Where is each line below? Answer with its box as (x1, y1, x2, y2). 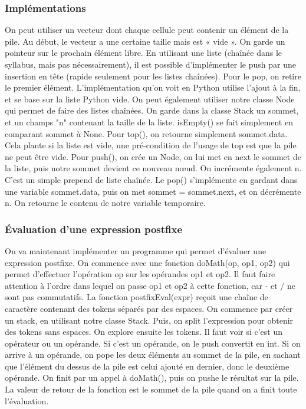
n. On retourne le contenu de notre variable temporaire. (5, 197, 206, 209)
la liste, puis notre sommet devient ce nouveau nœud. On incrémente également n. (5, 162, 302, 174)
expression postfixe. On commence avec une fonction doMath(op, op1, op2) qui (5, 256, 290, 268)
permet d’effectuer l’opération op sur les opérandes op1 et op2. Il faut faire (5, 268, 275, 280)
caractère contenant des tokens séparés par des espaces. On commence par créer (5, 302, 293, 314)
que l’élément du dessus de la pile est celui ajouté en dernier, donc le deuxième (5, 360, 289, 372)
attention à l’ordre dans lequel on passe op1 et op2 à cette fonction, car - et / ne (5, 279, 296, 291)
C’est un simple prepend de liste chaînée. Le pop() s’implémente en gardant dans (5, 173, 298, 185)
